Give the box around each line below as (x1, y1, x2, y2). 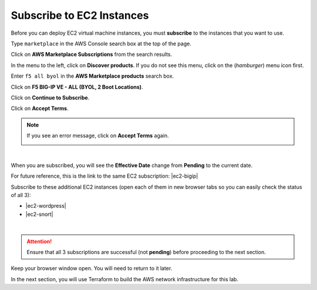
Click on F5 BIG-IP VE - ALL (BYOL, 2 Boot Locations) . (11, 83, 143, 91)
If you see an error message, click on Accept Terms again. (26, 132, 170, 139)
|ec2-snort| (25, 211, 53, 218)
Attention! (26, 238, 52, 245)
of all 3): (11, 192, 31, 199)
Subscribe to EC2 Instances (11, 9, 149, 22)
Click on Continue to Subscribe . (11, 94, 90, 101)
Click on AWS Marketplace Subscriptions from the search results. (11, 51, 173, 58)
